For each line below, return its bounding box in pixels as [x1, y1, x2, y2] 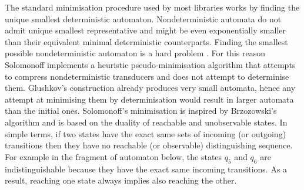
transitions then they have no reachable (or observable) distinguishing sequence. [5, 139, 293, 151]
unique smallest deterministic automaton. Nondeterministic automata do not [5, 12, 282, 25]
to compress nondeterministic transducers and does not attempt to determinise [5, 70, 289, 82]
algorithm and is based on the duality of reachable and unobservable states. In [5, 116, 288, 128]
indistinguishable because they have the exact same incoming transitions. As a [5, 162, 288, 175]
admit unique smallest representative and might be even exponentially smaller [5, 24, 286, 36]
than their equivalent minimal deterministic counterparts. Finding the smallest [5, 35, 288, 48]
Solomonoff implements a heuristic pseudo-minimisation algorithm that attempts [5, 58, 296, 70]
